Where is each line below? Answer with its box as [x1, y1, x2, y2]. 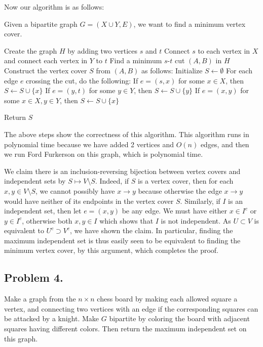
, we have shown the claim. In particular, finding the [70, 225, 233, 236]
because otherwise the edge [138, 185, 222, 196]
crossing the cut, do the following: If [26, 75, 138, 85]
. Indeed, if [95, 176, 129, 186]
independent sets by [4, 176, 66, 186]
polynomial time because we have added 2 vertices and [4, 139, 174, 149]
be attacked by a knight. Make [4, 313, 99, 324]
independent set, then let [4, 205, 82, 216]
